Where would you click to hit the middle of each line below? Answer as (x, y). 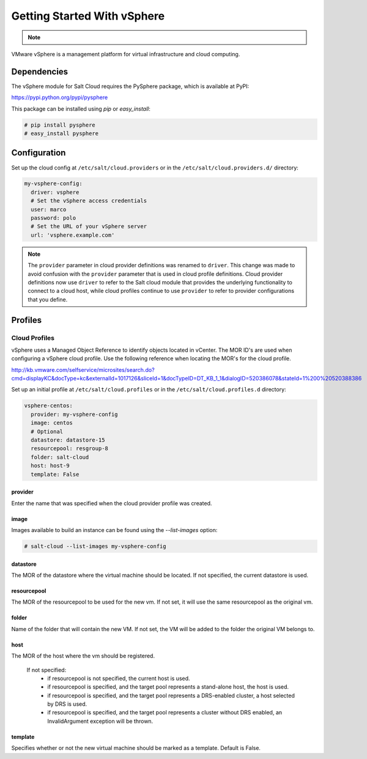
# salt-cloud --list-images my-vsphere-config (95, 546)
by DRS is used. (67, 704)
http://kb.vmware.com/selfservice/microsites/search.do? (83, 369)
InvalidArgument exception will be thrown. (100, 721)
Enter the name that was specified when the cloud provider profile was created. (112, 503)
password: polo (54, 218)
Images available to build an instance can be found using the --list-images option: (114, 530)
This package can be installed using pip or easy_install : (81, 109)
